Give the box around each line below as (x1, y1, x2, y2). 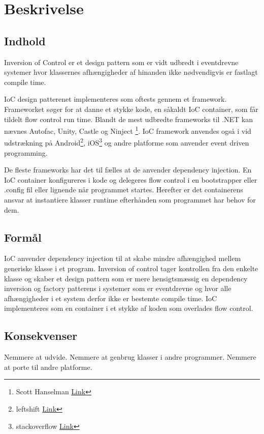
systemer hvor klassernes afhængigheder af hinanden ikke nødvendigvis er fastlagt (4, 67, 258, 77)
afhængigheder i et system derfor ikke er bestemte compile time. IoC (4, 293, 217, 303)
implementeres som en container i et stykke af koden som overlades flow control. (4, 303, 253, 313)
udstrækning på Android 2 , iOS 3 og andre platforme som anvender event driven (4, 136, 249, 148)
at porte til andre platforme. (4, 361, 92, 372)
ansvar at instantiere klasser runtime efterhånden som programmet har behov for (4, 194, 256, 205)
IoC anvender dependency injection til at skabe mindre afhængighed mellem (4, 253, 241, 264)
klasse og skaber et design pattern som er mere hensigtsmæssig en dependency (4, 273, 248, 283)
